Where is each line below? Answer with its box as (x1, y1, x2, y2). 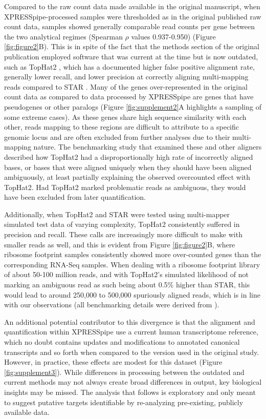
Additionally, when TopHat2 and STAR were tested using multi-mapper (4, 208, 230, 219)
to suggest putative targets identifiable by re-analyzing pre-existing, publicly (4, 396, 243, 407)
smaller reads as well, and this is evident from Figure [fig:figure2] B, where (4, 239, 235, 249)
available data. (4, 407, 50, 417)
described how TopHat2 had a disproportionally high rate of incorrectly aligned (4, 151, 253, 162)
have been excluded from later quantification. (4, 192, 146, 202)
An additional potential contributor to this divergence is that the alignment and (4, 316, 255, 327)
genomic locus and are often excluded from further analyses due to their (4, 131, 230, 142)
